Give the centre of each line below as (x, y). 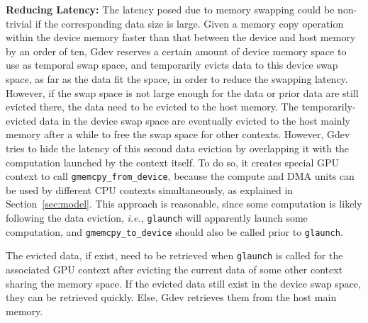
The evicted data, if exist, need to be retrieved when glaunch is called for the (174, 255)
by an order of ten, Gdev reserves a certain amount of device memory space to (176, 51)
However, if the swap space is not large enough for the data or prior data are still (182, 92)
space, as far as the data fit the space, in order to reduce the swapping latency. (177, 78)
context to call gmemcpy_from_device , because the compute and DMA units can (180, 176)
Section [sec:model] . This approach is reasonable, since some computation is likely (184, 204)
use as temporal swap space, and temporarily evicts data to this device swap (172, 65)
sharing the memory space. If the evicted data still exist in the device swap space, (183, 283)
